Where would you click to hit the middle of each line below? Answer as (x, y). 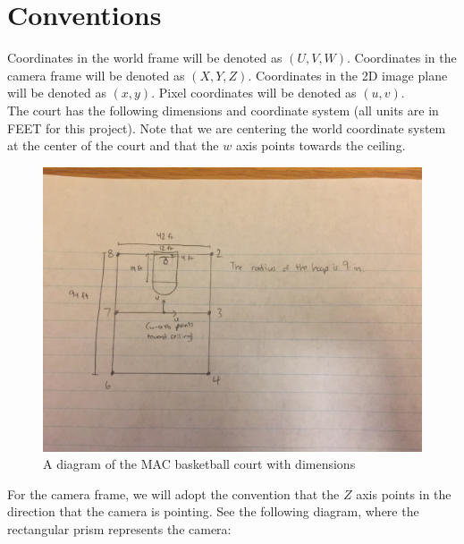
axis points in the (404, 493)
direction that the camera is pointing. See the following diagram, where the (213, 511)
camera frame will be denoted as (96, 75)
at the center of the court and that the (113, 145)
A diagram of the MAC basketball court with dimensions (199, 464)
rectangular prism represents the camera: (119, 529)
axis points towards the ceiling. (321, 145)
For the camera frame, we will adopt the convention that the (173, 493)
